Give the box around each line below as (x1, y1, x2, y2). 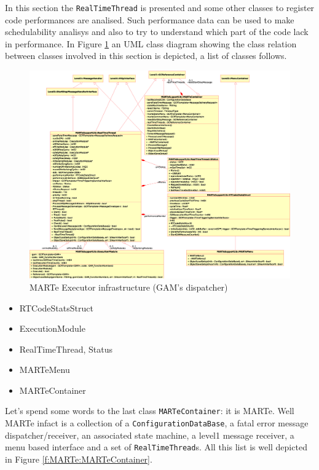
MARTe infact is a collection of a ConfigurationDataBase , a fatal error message (5, 417, 309, 429)
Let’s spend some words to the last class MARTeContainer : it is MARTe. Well (5, 404, 294, 417)
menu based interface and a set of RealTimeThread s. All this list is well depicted (5, 441, 307, 453)
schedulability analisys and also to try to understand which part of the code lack (5, 25, 309, 38)
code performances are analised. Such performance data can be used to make (5, 13, 294, 26)
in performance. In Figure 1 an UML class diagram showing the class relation (5, 37, 297, 50)
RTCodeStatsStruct (19, 301, 93, 314)
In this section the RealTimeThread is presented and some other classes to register (5, 1, 315, 14)
